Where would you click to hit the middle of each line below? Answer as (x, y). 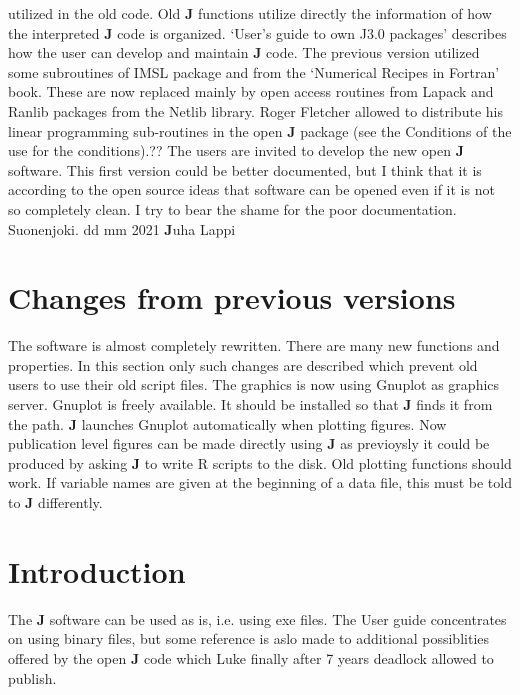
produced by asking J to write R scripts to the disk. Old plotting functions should (260, 462)
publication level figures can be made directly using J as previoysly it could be (249, 443)
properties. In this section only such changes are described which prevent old (243, 364)
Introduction (97, 570)
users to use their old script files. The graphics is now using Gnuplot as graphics (254, 384)
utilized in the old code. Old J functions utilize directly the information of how (250, 13)
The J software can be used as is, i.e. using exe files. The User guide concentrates (257, 618)
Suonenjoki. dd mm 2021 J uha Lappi (122, 228)
